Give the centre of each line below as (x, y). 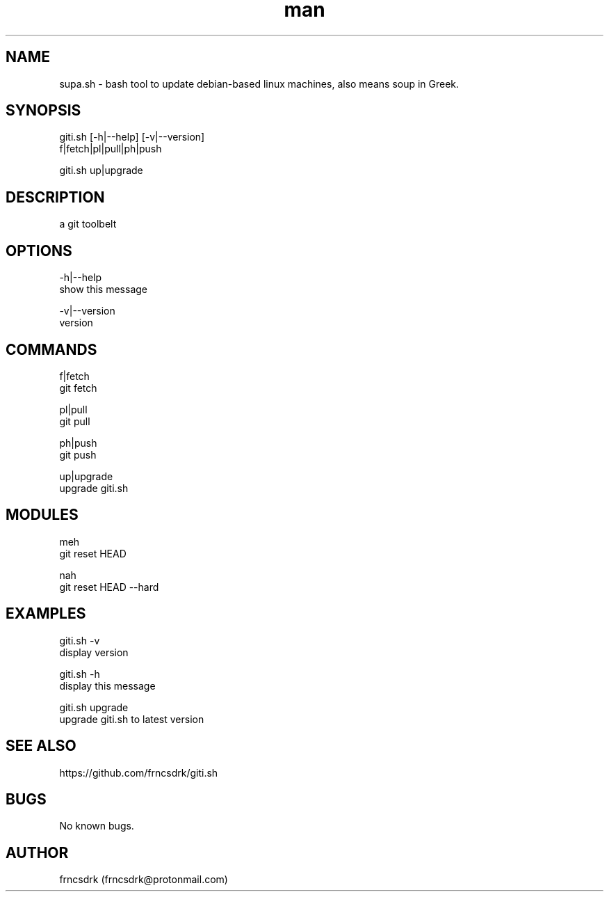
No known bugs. (97, 826)
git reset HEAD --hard (109, 587)
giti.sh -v (80, 640)
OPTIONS (39, 251)
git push (78, 454)
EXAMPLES (46, 614)
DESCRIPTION (55, 197)
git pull (75, 421)
